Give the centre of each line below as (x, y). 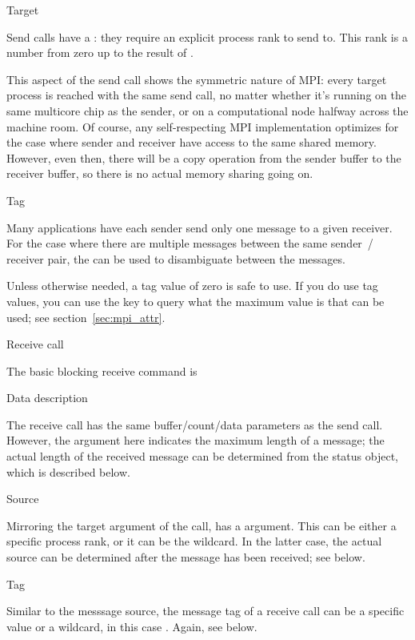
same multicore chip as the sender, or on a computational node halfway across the (207, 110)
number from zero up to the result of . (100, 52)
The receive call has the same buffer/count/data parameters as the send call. (195, 424)
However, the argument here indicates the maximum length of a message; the (196, 440)
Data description (47, 398)
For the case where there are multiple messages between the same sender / (190, 243)
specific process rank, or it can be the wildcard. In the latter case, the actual (194, 541)
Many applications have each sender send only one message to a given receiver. (200, 227)
